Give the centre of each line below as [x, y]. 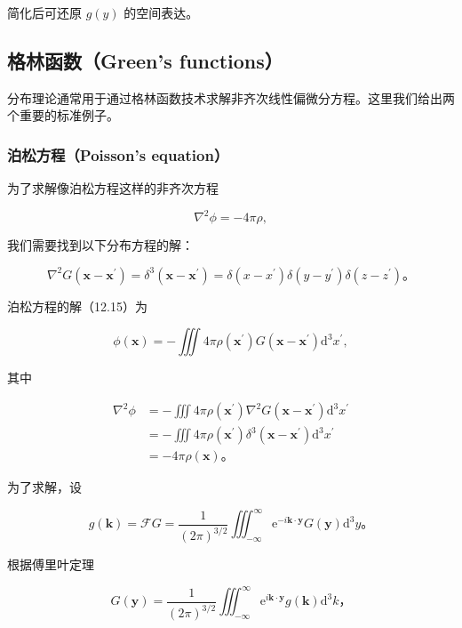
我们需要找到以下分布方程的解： [100, 245]
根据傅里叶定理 [51, 564]
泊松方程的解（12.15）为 [77, 306]
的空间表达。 [161, 12]
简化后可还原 [44, 12]
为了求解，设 [44, 487]
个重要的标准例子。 [63, 115]
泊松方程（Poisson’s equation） [118, 154]
